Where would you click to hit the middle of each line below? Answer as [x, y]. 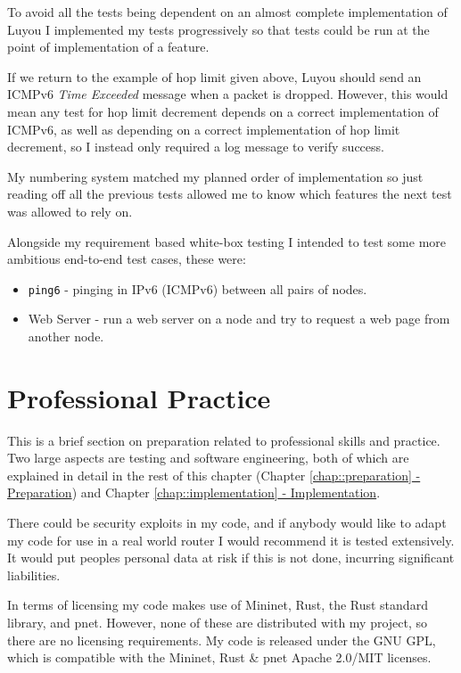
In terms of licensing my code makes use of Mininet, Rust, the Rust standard [218, 605]
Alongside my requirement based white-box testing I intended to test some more [227, 241]
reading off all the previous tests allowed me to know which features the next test [230, 194]
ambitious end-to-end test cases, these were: [127, 259]
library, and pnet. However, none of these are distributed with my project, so [218, 623]
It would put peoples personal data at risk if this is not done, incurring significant [231, 558]
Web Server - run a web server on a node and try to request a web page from [239, 319]
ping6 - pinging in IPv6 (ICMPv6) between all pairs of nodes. [198, 288]
